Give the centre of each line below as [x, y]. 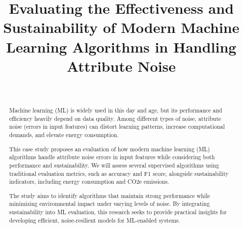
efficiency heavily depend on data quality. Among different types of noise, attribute [115, 118]
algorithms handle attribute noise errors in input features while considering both [112, 157]
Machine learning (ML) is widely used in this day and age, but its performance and [116, 110]
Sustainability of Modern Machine [121, 27]
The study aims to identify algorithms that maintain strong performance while [109, 195]
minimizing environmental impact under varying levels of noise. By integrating [109, 204]
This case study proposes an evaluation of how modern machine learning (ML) [109, 149]
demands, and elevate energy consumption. [64, 135]
